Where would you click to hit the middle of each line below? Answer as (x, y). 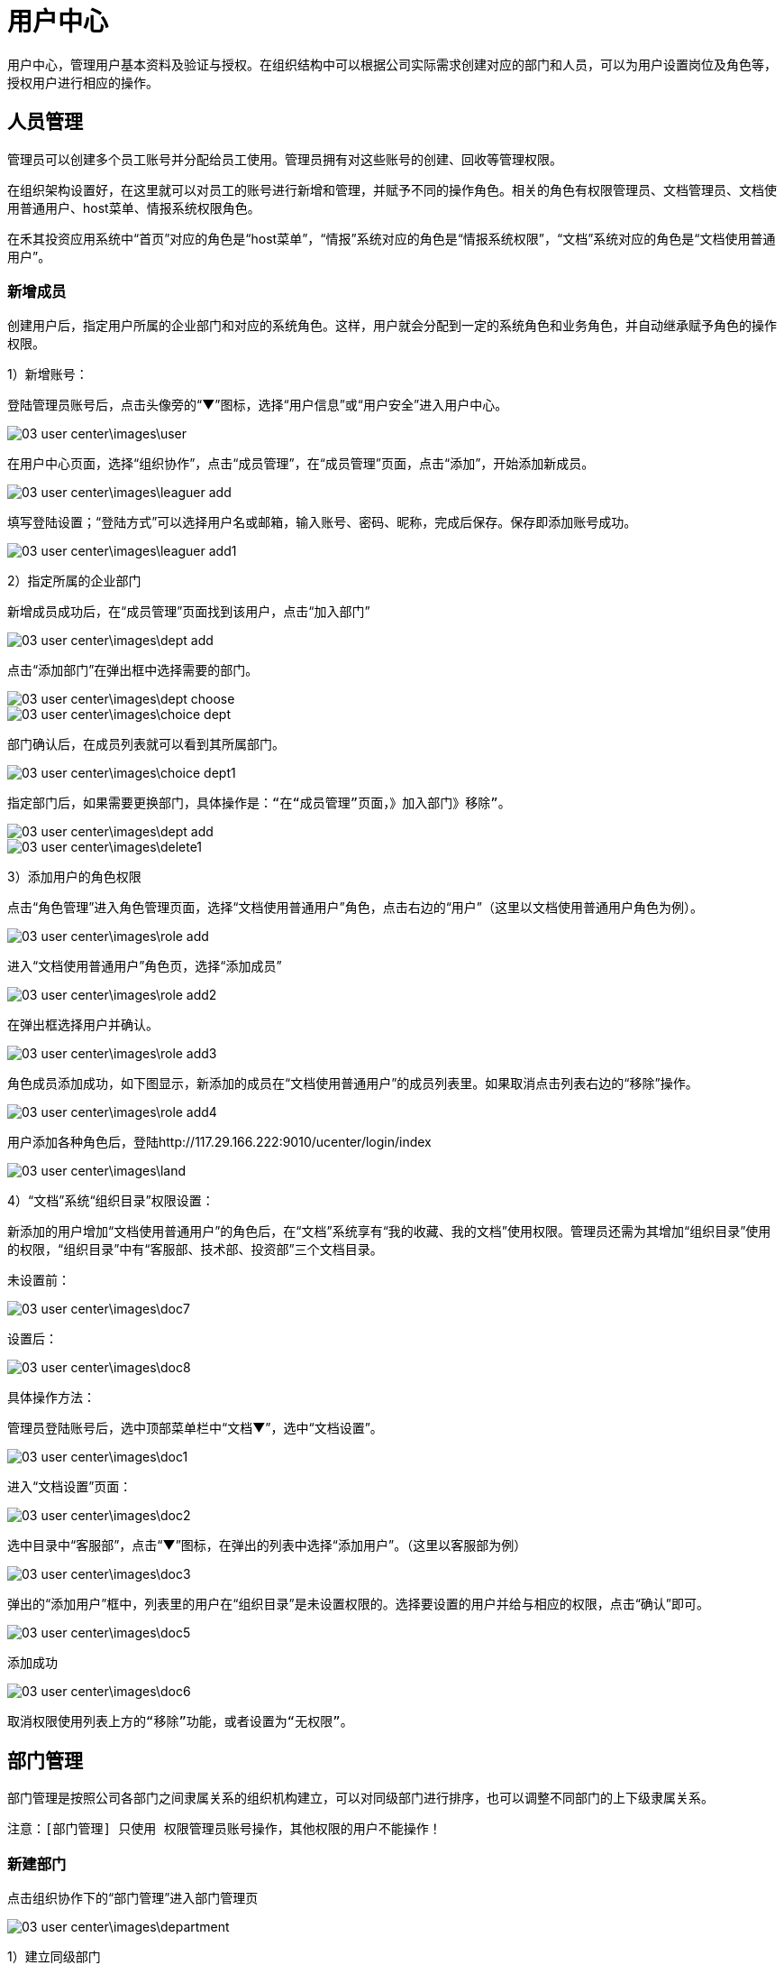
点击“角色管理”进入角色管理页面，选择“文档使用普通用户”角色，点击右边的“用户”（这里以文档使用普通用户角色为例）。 (355, 908)
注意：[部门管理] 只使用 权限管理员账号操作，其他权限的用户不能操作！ (224, 1829)
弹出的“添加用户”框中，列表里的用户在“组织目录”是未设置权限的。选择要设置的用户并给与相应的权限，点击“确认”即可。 (358, 1604)
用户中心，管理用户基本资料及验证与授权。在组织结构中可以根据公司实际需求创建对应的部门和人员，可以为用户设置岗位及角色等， (392, 64)
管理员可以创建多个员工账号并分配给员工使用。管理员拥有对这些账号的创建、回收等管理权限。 (285, 159)
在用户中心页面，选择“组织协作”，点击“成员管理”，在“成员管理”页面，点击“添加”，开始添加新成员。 (301, 464)
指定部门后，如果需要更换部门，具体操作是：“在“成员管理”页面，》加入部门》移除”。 (259, 803)
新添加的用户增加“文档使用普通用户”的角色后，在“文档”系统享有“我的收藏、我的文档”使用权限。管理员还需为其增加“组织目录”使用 (389, 1232)
